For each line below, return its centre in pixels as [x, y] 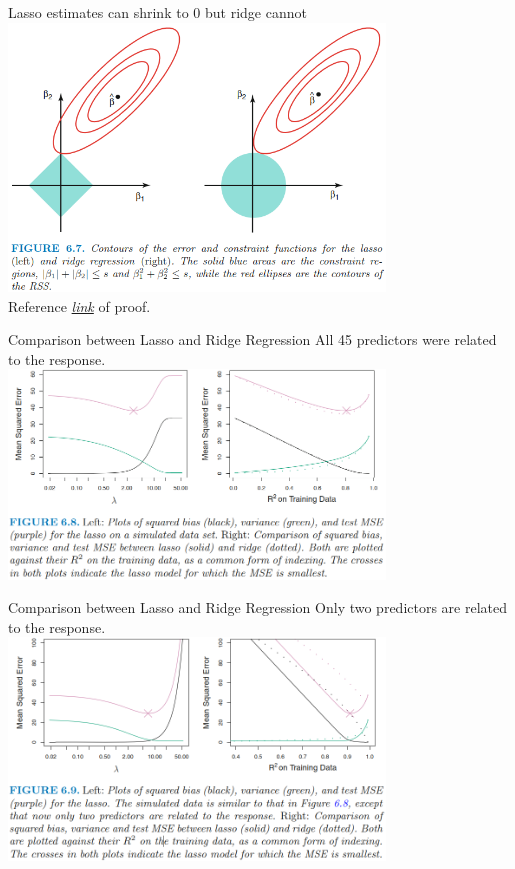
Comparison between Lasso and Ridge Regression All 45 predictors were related [252, 339]
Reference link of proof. [79, 305]
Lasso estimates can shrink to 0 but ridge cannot [157, 12]
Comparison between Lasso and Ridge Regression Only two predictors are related [258, 607]
